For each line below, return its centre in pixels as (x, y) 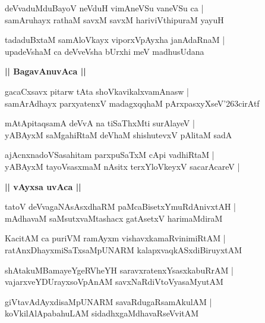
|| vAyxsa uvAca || (43, 186)
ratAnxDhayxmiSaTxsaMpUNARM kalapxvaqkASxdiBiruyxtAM (124, 249)
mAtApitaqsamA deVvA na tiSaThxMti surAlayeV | (100, 123)
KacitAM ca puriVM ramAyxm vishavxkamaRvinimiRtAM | (115, 238)
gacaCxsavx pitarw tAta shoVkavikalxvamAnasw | (97, 91)
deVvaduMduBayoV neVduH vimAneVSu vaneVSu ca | (104, 8)
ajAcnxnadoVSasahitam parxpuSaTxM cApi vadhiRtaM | (110, 155)
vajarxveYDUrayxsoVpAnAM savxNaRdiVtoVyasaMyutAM (114, 282)
